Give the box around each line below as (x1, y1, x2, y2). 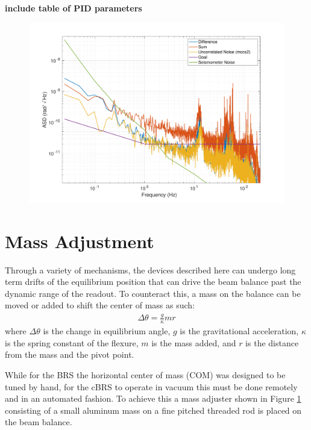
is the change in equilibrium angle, (43, 325, 171, 337)
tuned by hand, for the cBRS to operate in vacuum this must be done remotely (5, 380, 298, 393)
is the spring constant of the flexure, (5, 336, 139, 349)
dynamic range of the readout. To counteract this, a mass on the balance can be (5, 287, 301, 299)
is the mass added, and (151, 336, 236, 349)
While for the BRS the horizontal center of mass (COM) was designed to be (5, 369, 286, 381)
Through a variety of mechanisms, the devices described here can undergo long (5, 263, 296, 276)
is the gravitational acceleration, (180, 325, 299, 337)
